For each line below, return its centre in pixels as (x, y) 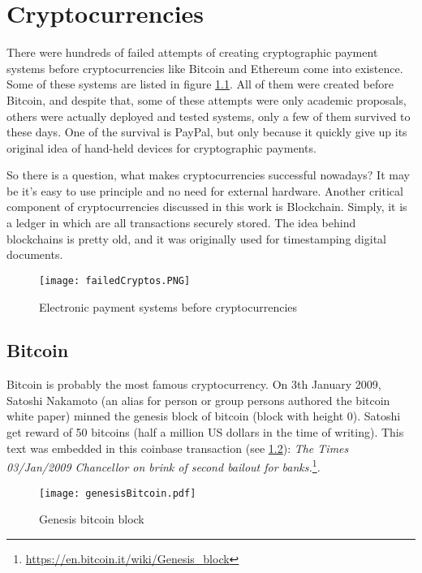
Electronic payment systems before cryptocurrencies (168, 306)
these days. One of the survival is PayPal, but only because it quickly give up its (207, 132)
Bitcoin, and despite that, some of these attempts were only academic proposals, (207, 99)
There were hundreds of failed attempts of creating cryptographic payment (192, 52)
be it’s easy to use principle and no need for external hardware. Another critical (205, 190)
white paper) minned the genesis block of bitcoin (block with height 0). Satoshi (204, 416)
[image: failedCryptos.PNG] (115, 280)
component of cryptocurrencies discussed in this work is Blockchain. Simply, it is (207, 207)
